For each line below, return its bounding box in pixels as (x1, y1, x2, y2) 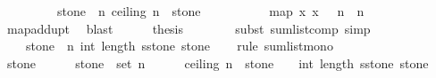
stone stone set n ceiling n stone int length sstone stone (6, 53, 429, 72)
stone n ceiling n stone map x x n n (56, 2, 365, 19)
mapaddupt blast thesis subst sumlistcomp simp (6, 19, 371, 37)
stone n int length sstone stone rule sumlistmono (25, 36, 333, 55)
